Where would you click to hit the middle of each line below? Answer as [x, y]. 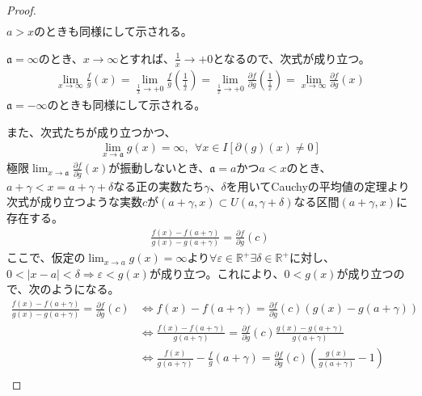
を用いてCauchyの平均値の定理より [318, 185]
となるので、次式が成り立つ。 [291, 58]
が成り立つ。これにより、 [217, 273]
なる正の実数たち [159, 185]
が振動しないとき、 [159, 168]
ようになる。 [85, 289]
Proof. [21, 10]
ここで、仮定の [46, 257]
